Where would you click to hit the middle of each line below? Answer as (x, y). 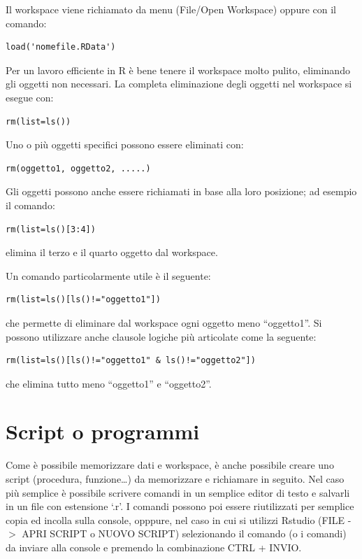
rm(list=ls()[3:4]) (51, 229)
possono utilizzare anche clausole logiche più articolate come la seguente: (161, 336)
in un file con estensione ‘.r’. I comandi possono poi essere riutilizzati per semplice (180, 506)
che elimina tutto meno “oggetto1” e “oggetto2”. (109, 383)
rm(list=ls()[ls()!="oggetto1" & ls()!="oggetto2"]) (131, 361)
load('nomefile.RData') (61, 47)
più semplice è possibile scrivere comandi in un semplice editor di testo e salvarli (178, 492)
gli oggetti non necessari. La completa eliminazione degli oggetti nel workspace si (179, 84)
